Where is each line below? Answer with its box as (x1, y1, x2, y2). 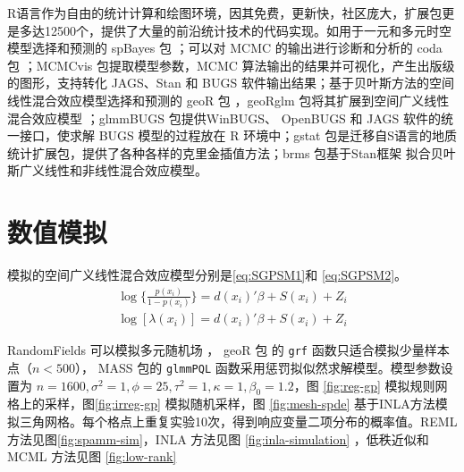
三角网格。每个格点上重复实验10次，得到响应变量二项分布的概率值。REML (19, 412, 458, 431)
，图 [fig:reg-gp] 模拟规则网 (293, 375, 448, 394)
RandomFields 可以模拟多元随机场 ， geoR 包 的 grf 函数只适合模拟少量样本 (7, 341, 450, 359)
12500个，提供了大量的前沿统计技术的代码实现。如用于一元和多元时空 (44, 21, 451, 39)
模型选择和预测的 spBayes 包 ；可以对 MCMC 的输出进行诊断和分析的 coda (7, 38, 443, 57)
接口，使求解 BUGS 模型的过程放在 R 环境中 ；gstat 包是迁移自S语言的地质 (19, 126, 457, 145)
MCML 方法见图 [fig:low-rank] (7, 447, 177, 466)
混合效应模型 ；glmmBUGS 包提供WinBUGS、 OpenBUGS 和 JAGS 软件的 (7, 108, 441, 127)
